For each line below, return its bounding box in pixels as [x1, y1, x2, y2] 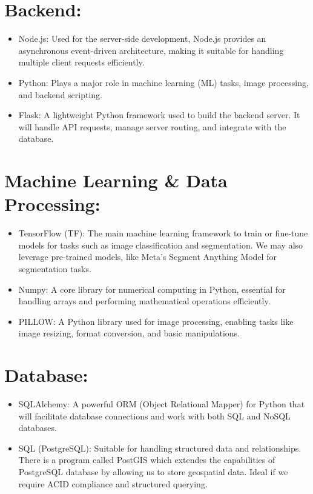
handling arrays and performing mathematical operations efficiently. [18, 295, 271, 307]
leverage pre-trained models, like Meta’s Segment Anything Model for [18, 250, 277, 263]
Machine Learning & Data [4, 168, 228, 193]
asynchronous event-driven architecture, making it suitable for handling [18, 44, 284, 56]
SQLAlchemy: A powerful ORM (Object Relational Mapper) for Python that [18, 398, 305, 410]
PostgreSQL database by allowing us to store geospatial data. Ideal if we [18, 466, 288, 478]
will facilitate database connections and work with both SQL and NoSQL [18, 409, 291, 422]
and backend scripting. [18, 88, 102, 101]
